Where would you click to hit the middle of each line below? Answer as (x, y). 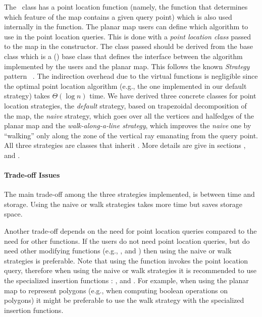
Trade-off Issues (32, 175)
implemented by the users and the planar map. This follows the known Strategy (127, 66)
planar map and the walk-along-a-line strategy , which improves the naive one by (128, 125)
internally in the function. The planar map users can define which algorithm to (126, 27)
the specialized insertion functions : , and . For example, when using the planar (126, 280)
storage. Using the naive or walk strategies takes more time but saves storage (123, 204)
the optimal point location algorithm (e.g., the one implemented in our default (125, 86)
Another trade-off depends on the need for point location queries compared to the (130, 231)
